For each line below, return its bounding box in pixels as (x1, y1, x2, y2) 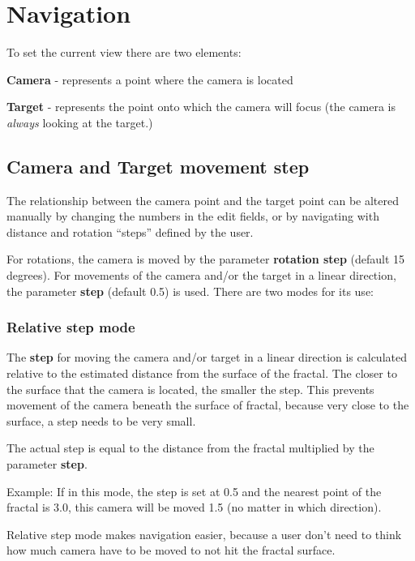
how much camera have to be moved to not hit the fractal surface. (6, 542, 336, 559)
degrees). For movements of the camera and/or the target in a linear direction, (6, 267, 396, 284)
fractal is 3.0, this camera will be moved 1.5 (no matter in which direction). (6, 499, 382, 516)
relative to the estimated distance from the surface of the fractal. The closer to (6, 365, 397, 382)
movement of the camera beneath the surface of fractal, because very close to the (6, 396, 409, 413)
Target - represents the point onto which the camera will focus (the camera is (6, 98, 396, 115)
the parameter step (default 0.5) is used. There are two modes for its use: (6, 282, 374, 299)
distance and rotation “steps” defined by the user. (6, 223, 254, 240)
